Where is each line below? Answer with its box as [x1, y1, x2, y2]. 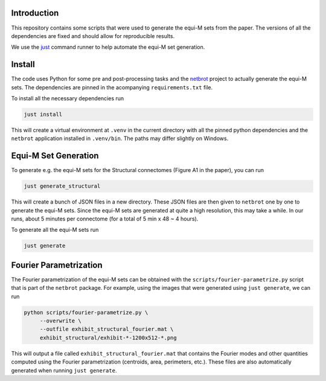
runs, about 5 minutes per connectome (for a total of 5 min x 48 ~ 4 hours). [11, 215, 199, 222]
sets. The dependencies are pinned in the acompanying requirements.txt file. [11, 83, 213, 91]
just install [24, 110, 63, 118]
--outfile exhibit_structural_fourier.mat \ [39, 326, 174, 333]
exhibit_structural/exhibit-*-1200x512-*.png [39, 334, 177, 341]
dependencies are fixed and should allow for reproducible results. [11, 32, 175, 39]
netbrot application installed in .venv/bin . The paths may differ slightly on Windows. [11, 135, 229, 142]
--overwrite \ [39, 318, 81, 324]
